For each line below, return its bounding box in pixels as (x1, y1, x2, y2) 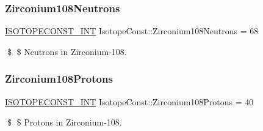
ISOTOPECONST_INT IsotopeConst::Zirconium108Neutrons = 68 (5, 24, 259, 37)
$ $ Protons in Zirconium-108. (7, 116, 122, 129)
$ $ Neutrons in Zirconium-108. (7, 45, 127, 58)
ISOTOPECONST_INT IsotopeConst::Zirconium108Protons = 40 (5, 95, 254, 108)
